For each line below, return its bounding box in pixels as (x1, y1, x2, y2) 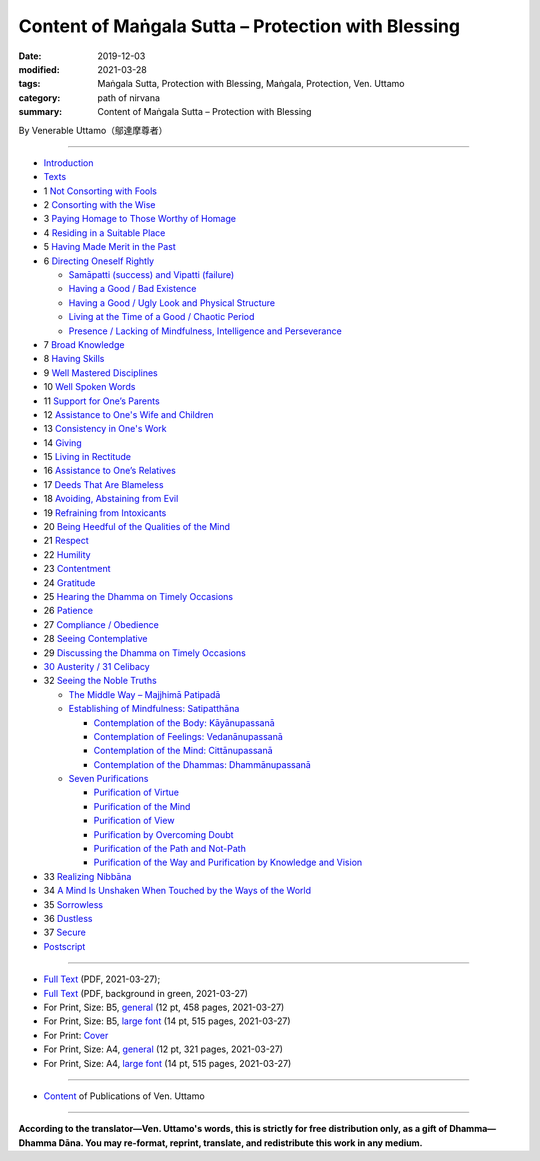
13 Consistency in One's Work (43, 423, 167, 435)
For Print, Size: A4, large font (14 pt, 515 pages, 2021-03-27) (43, 1057, 292, 1069)
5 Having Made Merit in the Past (43, 241, 176, 253)
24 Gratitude (43, 576, 96, 589)
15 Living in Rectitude (43, 451, 132, 463)
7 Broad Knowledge (43, 338, 125, 350)
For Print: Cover (43, 1029, 109, 1041)
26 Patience (43, 605, 94, 617)
